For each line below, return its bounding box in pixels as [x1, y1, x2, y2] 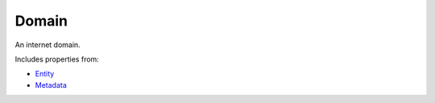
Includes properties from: [14, 54, 100, 64]
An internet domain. [14, 40, 81, 50]
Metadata [35, 80, 68, 89]
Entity [35, 69, 55, 79]
